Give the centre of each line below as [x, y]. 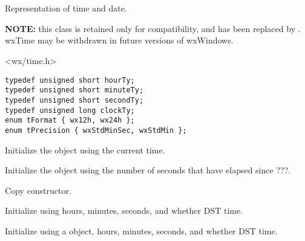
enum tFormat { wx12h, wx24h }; [70, 120]
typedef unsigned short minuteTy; [74, 90]
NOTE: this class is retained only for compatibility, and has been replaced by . [153, 28]
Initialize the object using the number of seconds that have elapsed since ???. [148, 170]
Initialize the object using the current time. [85, 149]
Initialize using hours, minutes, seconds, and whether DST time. [124, 210]
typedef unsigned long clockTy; [70, 110]
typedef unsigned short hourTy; [70, 80]
